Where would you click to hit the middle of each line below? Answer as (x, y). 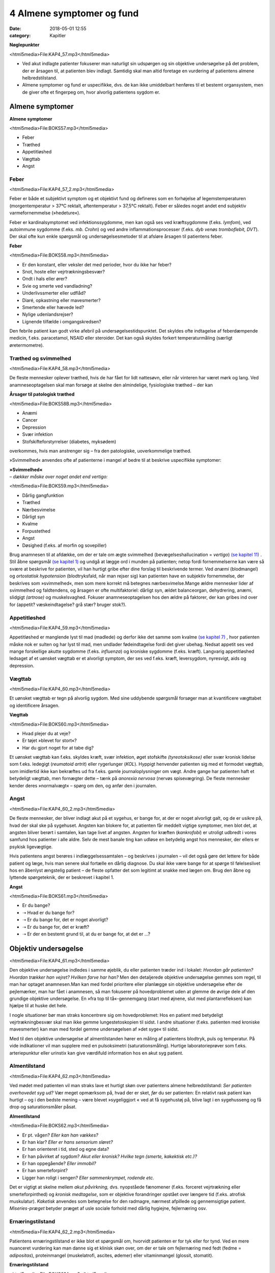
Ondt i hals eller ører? (45, 279)
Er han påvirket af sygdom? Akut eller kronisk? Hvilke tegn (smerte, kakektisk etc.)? (109, 1156)
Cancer (30, 420)
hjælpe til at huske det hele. (38, 1006)
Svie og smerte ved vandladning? (57, 286)
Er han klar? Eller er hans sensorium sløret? (67, 1142)
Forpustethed (36, 531)
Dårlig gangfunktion (43, 495)
